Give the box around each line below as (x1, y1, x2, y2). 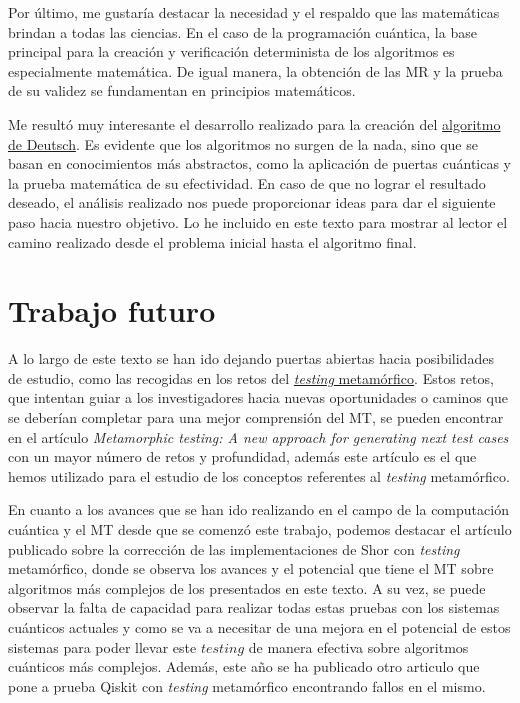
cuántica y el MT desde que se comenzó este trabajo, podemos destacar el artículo (8, 519, 512, 539)
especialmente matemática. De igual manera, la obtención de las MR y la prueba (8, 60, 503, 81)
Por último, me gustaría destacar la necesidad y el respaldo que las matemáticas (8, 2, 500, 22)
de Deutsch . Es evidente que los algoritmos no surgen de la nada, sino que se (8, 133, 478, 154)
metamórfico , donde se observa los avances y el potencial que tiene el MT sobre (8, 558, 494, 579)
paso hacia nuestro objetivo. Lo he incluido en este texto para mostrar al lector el (8, 211, 508, 232)
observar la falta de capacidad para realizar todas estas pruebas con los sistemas (8, 597, 500, 618)
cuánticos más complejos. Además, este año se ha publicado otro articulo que (8, 656, 480, 677)
